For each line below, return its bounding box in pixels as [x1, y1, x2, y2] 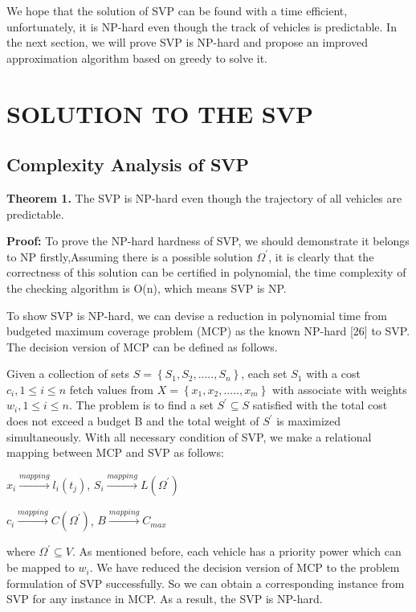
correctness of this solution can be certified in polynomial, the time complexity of [6, 264, 406, 281]
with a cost [306, 365, 361, 382]
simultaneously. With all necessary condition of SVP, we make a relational [6, 428, 372, 445]
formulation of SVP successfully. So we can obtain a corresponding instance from [6, 574, 405, 591]
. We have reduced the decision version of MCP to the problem [89, 559, 400, 576]
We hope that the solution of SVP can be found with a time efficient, [6, 2, 348, 18]
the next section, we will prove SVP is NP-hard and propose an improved [6, 34, 368, 51]
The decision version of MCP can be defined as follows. [6, 338, 278, 355]
